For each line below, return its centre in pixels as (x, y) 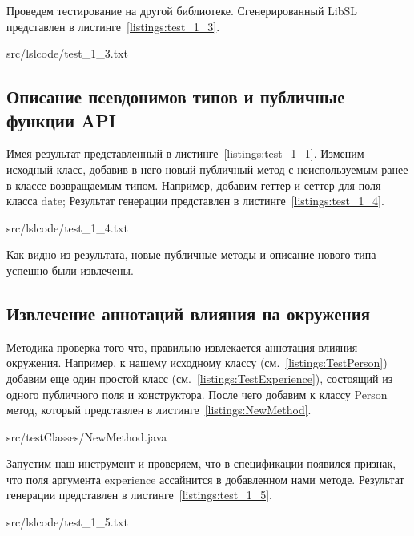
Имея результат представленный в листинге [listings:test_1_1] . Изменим (185, 153)
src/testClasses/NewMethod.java (87, 436)
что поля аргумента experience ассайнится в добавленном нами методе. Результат (205, 479)
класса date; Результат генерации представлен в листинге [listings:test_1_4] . (195, 201)
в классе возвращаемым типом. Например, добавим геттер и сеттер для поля (194, 185)
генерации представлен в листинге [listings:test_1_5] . (139, 495)
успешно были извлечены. (70, 270)
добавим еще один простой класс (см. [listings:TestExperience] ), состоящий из (200, 378)
